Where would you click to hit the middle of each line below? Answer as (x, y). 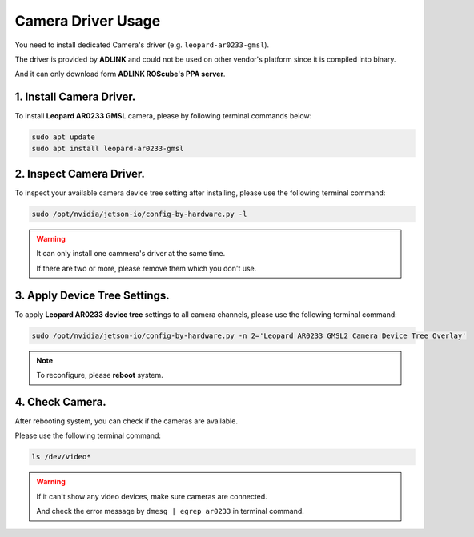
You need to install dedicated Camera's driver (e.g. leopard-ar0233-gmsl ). (142, 45)
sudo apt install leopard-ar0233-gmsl (108, 148)
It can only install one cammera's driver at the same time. (131, 254)
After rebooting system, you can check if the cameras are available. (126, 421)
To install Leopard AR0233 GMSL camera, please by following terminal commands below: (163, 116)
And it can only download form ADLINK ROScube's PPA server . (120, 74)
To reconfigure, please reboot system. (100, 375)
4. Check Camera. (61, 401)
